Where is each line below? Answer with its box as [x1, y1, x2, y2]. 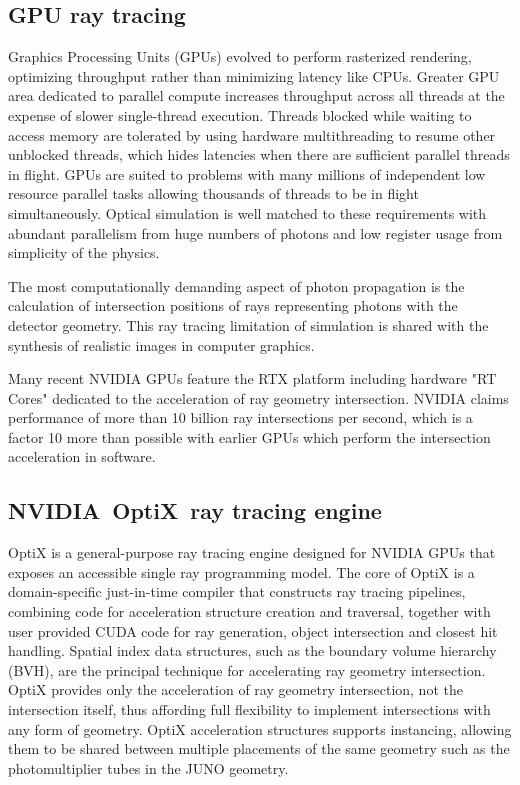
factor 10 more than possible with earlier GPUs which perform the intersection [8, 426, 491, 447]
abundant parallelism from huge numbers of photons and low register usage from [8, 222, 503, 243]
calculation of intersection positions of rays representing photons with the [8, 295, 458, 316]
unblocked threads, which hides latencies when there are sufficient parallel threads [8, 144, 510, 165]
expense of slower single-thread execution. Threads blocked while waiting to [8, 104, 472, 125]
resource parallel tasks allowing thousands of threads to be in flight [8, 183, 419, 204]
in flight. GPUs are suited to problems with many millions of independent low [8, 163, 486, 184]
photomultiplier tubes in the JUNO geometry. [8, 757, 289, 778]
